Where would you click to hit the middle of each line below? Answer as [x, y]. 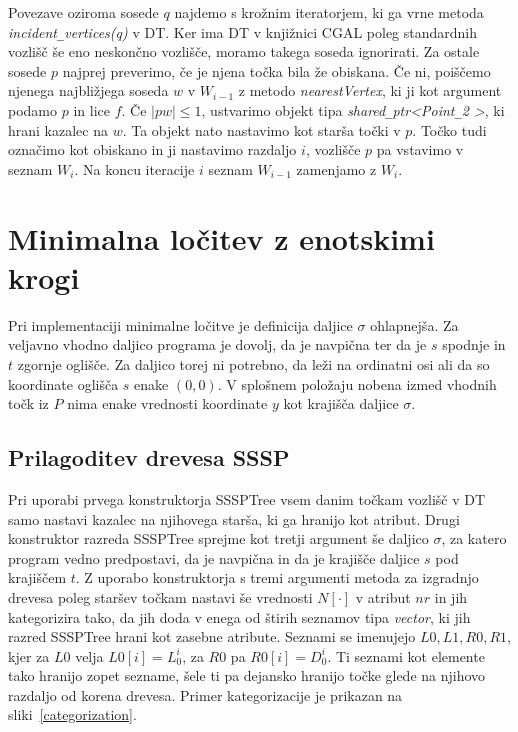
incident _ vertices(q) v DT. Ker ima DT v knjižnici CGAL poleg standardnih [243, 31]
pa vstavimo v [420, 149]
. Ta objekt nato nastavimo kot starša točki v [261, 129]
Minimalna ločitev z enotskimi [221, 237]
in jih [451, 596]
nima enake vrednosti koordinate [167, 403]
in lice [91, 110]
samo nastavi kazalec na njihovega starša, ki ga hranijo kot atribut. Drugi [234, 518]
